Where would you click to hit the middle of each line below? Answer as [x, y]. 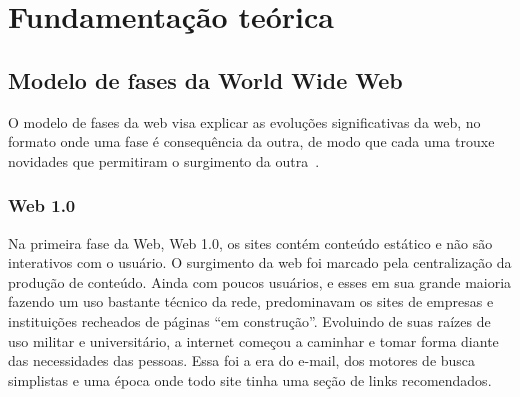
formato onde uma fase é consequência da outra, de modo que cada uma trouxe [251, 141]
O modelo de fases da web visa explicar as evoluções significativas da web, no [244, 121]
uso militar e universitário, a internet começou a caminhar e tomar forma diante [253, 340]
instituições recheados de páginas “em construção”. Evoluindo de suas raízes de [249, 320]
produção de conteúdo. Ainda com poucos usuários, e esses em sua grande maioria [260, 281]
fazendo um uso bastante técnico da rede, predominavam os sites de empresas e [251, 301]
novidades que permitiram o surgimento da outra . [164, 160]
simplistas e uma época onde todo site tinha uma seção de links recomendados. [250, 379]
